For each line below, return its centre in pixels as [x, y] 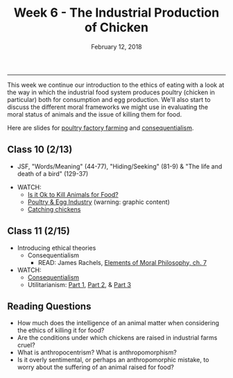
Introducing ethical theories [57, 248]
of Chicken [116, 27]
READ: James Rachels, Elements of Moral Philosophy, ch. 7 [122, 262]
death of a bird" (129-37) [53, 173]
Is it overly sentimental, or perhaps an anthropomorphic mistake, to [113, 360]
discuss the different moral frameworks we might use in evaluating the [108, 107]
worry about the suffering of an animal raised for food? [96, 367]
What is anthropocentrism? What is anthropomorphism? [97, 352]
